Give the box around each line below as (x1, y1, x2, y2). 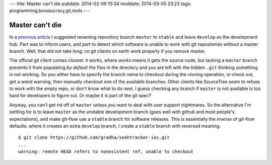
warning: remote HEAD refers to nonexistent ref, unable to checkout (18, 149, 194, 154)
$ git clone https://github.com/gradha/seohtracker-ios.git (18, 135, 170, 140)
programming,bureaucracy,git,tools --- (9, 8, 90, 14)
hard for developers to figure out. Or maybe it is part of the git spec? (9, 93, 151, 99)
